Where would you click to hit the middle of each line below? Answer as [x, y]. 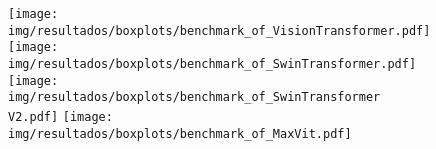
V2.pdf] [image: [60, 116]
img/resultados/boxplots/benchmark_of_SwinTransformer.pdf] [212, 63]
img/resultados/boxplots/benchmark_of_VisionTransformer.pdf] [219, 30]
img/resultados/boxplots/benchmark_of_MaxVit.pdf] [180, 133]
